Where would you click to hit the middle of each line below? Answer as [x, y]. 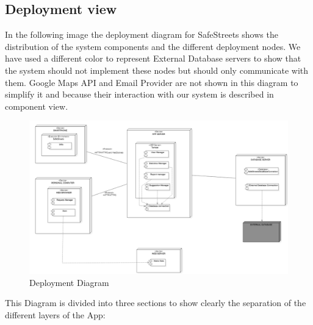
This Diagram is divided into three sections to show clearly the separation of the [156, 303]
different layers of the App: [55, 315]
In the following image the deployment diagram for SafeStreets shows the [142, 34]
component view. [37, 106]
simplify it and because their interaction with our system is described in [139, 94]
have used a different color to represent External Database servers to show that [153, 58]
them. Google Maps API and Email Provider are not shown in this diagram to [152, 82]
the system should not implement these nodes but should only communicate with [157, 70]
